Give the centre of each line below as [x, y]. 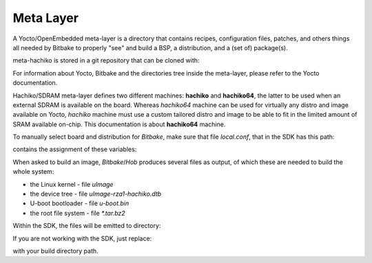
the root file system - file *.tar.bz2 [77, 213]
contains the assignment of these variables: [75, 149]
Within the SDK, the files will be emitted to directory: [87, 226]
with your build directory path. [56, 251]
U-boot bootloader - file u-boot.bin [80, 203]
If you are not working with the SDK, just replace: [82, 238]
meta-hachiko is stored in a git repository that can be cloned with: [106, 60]
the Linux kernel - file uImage [72, 184]
